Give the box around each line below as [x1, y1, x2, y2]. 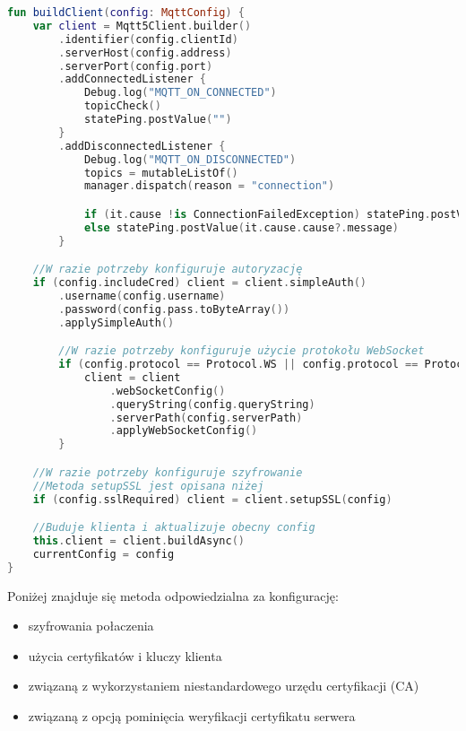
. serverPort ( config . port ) [58, 59, 213, 73]
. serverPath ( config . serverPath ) [109, 411, 303, 424]
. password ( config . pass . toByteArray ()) [58, 302, 290, 316]
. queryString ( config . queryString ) [109, 397, 315, 411]
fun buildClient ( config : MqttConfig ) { [7, 6, 245, 19]
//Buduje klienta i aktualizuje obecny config [32, 521, 315, 535]
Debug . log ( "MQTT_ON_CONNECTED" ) [83, 86, 277, 100]
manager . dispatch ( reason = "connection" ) [83, 179, 335, 193]
